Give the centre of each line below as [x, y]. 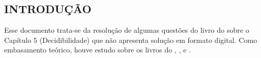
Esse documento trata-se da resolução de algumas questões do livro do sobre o [127, 30]
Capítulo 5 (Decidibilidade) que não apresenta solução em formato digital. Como [131, 40]
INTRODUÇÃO [48, 9]
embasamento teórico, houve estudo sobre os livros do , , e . [97, 50]
